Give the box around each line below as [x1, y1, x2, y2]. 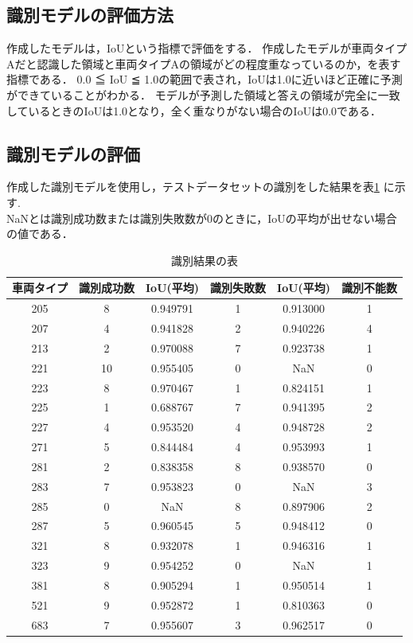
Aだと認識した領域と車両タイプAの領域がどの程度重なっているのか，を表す [6, 55, 401, 72]
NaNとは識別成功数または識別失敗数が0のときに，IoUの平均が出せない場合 [6, 209, 397, 226]
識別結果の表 [171, 251, 239, 268]
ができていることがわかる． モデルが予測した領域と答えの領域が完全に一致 [6, 86, 400, 103]
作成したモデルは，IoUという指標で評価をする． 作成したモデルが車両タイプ [6, 40, 407, 57]
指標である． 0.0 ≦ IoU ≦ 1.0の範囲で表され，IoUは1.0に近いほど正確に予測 [6, 71, 403, 88]
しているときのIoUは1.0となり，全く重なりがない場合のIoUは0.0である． [6, 102, 381, 119]
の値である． [6, 225, 73, 242]
